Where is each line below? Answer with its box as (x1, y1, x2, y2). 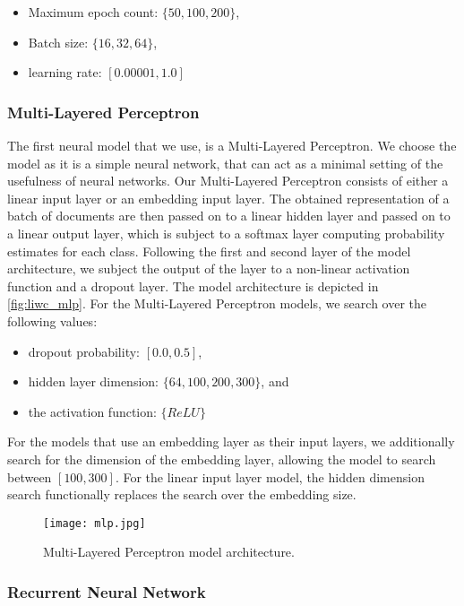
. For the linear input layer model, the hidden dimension (115, 467, 425, 486)
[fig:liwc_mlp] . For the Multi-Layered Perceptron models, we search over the (7, 294, 427, 313)
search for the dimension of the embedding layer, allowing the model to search (7, 449, 436, 468)
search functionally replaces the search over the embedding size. (7, 485, 357, 504)
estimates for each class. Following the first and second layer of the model (7, 241, 411, 260)
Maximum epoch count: (28, 3, 159, 21)
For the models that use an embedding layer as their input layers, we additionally (7, 432, 455, 451)
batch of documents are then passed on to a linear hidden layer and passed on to (7, 206, 451, 225)
